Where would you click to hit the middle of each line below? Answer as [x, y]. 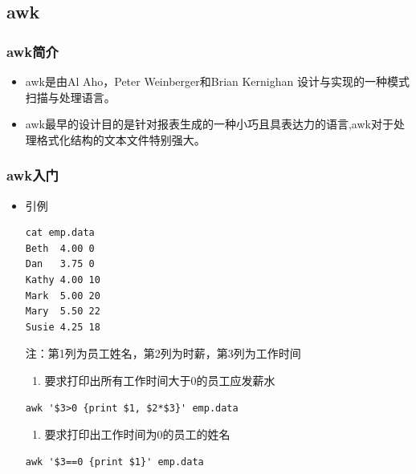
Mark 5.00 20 [63, 296]
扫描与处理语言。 [70, 97]
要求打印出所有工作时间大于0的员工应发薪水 [160, 380]
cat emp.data [60, 233]
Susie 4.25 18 [63, 327]
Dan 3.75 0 [60, 264]
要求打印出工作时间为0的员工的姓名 [137, 434]
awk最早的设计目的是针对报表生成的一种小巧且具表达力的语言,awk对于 [209, 124]
